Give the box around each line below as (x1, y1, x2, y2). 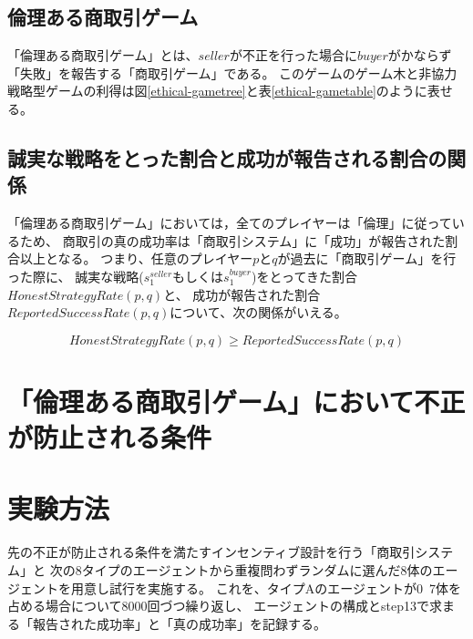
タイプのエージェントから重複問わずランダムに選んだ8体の (81, 561, 433, 580)
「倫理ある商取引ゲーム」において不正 (7, 382, 466, 419)
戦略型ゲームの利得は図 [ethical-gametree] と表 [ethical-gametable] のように (7, 81, 427, 100)
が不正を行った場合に (229, 46, 357, 65)
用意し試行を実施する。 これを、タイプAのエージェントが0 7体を (70, 578, 461, 597)
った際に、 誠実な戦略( (7, 266, 144, 285)
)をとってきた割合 (252, 266, 357, 285)
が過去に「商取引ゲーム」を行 (277, 249, 457, 268)
